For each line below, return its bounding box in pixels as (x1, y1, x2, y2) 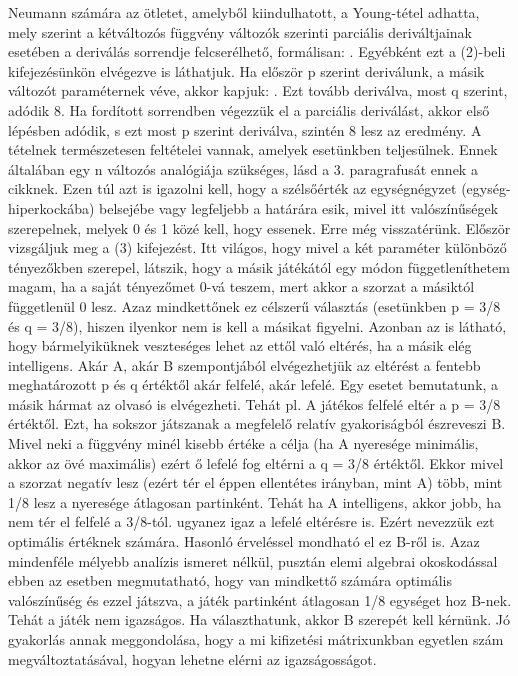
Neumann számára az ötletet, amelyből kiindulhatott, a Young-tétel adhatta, (8, 2, 480, 22)
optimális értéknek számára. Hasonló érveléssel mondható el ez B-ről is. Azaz (8, 531, 480, 552)
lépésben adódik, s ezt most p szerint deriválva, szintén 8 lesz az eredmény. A (8, 119, 482, 140)
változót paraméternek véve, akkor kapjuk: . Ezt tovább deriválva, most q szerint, (8, 80, 508, 101)
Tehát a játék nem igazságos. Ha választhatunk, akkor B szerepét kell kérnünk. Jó (8, 609, 511, 630)
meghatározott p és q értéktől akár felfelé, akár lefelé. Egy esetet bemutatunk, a (8, 374, 499, 395)
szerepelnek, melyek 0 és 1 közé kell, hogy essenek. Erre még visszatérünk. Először (8, 217, 511, 238)
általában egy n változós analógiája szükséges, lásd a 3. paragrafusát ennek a (8, 158, 478, 179)
